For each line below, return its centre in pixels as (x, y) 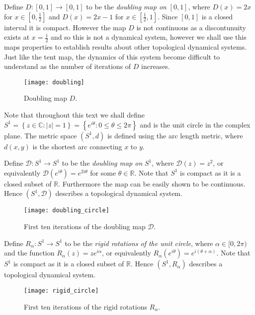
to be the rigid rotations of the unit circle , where (139, 243)
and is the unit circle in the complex (195, 124)
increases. (156, 66)
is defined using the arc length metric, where (175, 135)
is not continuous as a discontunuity (191, 27)
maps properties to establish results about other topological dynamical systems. (126, 47)
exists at (17, 37)
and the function (29, 253)
